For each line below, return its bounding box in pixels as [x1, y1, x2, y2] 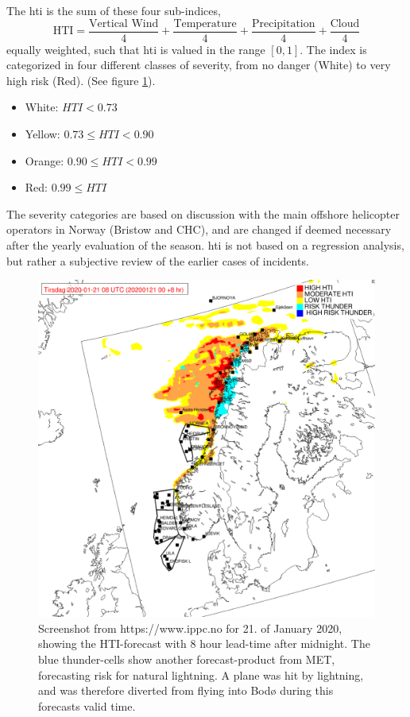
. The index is [300, 41, 367, 57]
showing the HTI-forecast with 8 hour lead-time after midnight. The [38, 635, 370, 652]
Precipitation [251, 17, 315, 29]
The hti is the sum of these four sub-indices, [6, 2, 221, 18]
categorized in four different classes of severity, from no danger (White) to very [6, 56, 391, 73]
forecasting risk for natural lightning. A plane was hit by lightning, [38, 666, 364, 683]
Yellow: [25, 126, 60, 142]
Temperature [173, 17, 237, 29]
